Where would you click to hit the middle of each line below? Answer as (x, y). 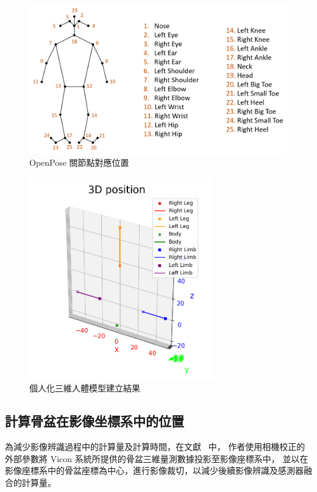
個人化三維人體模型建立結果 (85, 388)
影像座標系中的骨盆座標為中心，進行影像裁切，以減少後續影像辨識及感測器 (154, 470)
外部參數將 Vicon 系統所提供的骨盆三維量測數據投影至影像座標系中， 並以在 (157, 458)
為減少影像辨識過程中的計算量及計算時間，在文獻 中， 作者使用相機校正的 (155, 447)
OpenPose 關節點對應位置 (79, 162)
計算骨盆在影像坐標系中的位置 (94, 421)
